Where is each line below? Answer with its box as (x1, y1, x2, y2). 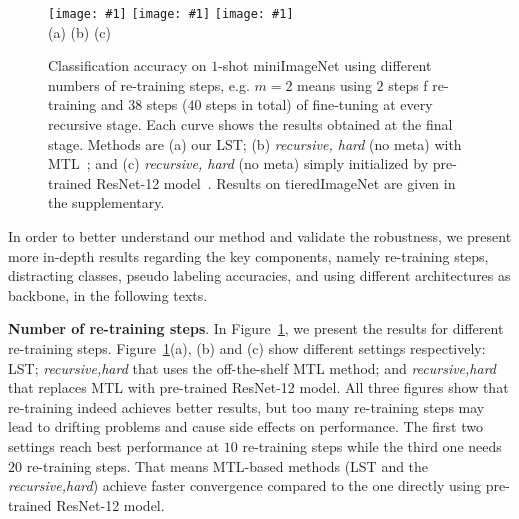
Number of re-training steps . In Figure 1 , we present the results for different (8, 318, 504, 339)
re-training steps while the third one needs (242, 435, 502, 456)
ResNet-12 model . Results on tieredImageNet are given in (96, 172, 456, 193)
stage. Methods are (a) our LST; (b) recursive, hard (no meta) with (48, 133, 462, 154)
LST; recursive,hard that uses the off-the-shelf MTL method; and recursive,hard (8, 357, 497, 378)
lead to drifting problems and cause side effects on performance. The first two (8, 416, 483, 437)
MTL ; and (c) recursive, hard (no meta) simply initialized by (48, 153, 429, 174)
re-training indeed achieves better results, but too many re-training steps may (8, 396, 485, 417)
